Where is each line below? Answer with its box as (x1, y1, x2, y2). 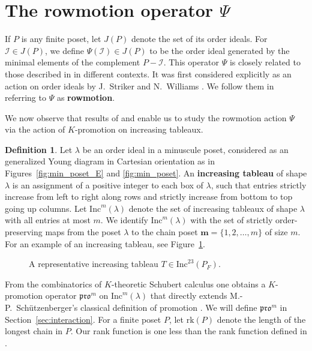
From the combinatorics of (5, 277, 102, 290)
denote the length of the (217, 313, 306, 325)
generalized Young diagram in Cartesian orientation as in (5, 155, 215, 167)
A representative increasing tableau (29, 257, 158, 270)
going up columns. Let (5, 202, 87, 214)
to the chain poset (131, 226, 198, 238)
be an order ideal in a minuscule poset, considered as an (82, 143, 289, 155)
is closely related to (229, 56, 301, 68)
